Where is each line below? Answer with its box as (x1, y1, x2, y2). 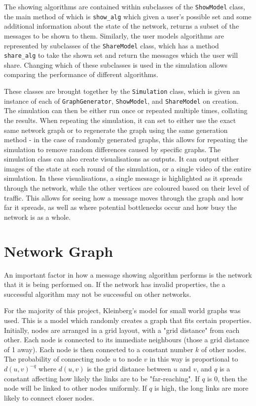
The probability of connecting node (4, 354, 110, 364)
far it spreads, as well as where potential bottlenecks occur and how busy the (4, 202, 237, 212)
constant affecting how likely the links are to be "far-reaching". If (4, 373, 200, 383)
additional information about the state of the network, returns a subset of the (4, 21, 239, 31)
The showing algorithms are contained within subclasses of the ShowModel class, (4, 1, 245, 11)
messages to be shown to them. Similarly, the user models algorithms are (4, 30, 224, 41)
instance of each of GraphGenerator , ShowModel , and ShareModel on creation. (4, 95, 239, 106)
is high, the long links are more (154, 383, 249, 393)
